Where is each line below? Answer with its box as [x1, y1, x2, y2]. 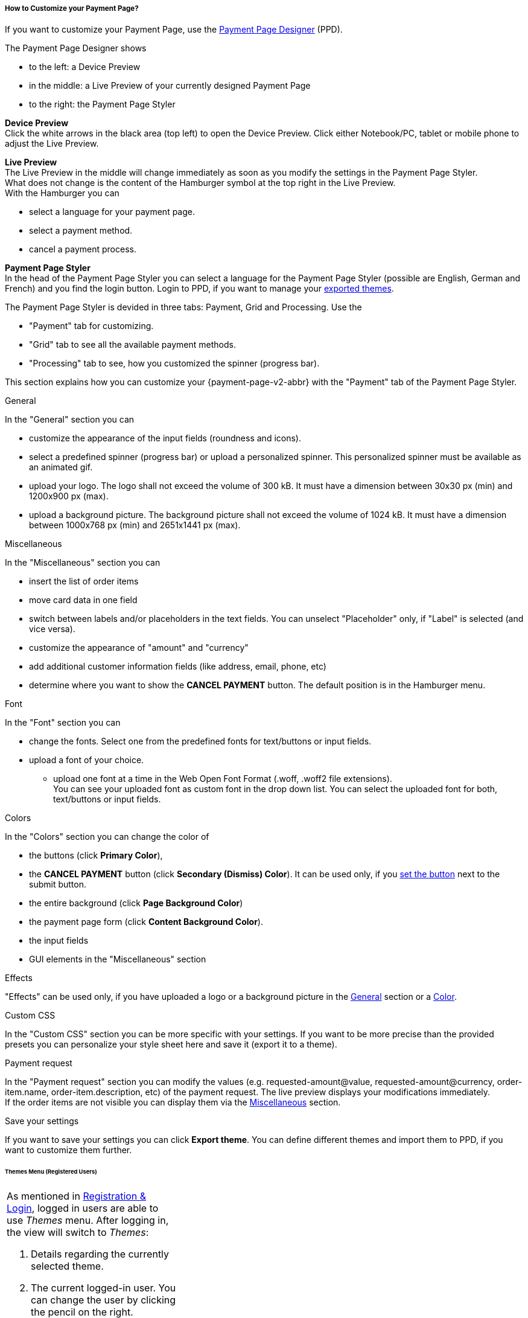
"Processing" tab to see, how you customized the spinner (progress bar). [29, 358, 320, 369]
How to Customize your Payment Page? [5, 4, 139, 13]
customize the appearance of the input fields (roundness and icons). [29, 433, 301, 444]
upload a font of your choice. [29, 755, 144, 766]
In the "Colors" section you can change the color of [5, 831, 209, 842]
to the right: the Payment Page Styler [29, 99, 176, 110]
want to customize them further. [5, 1145, 132, 1156]
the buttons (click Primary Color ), [29, 850, 163, 861]
